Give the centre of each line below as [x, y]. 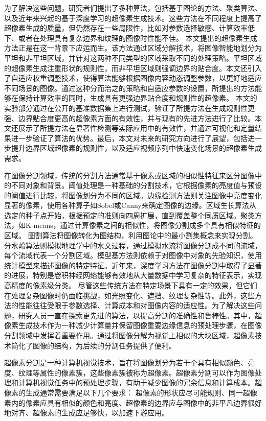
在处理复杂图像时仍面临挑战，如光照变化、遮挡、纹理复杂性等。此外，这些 [129, 295]
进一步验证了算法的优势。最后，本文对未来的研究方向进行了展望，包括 [129, 138]
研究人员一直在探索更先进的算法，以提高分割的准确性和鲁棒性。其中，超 [140, 315]
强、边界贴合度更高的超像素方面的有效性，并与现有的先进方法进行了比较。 [129, 118]
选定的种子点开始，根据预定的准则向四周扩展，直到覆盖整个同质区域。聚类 [129, 215]
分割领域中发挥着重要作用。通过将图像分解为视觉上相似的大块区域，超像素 [129, 335]
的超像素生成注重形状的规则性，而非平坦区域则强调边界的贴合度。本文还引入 [133, 68]
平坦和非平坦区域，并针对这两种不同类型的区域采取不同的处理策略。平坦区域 [133, 57]
